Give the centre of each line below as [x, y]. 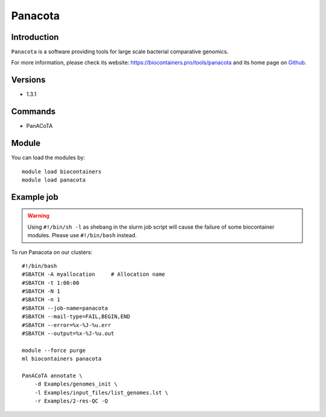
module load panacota [54, 180]
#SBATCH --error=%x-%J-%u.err [67, 325]
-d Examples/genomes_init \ [76, 384]
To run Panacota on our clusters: [52, 252]
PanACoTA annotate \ [52, 376]
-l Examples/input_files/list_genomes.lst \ [101, 393]
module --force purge [54, 350]
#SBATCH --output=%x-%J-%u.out [68, 334]
